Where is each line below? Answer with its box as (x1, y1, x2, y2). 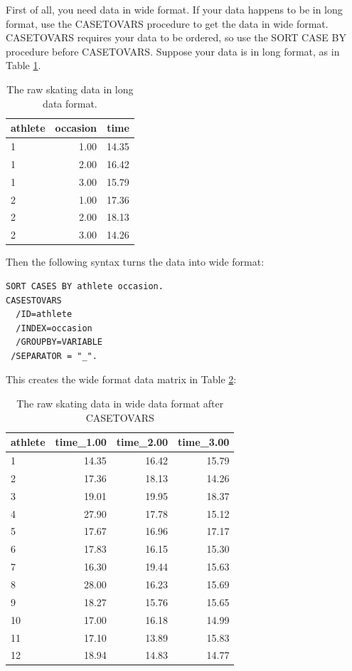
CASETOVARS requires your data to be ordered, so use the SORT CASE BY (6, 30, 346, 45)
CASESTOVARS (6, 295, 62, 306)
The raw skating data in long (6, 81, 134, 96)
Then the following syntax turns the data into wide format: (6, 254, 265, 269)
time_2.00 (116, 435, 169, 449)
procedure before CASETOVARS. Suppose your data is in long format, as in (6, 43, 340, 58)
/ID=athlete (16, 309, 73, 320)
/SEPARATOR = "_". (11, 350, 97, 361)
